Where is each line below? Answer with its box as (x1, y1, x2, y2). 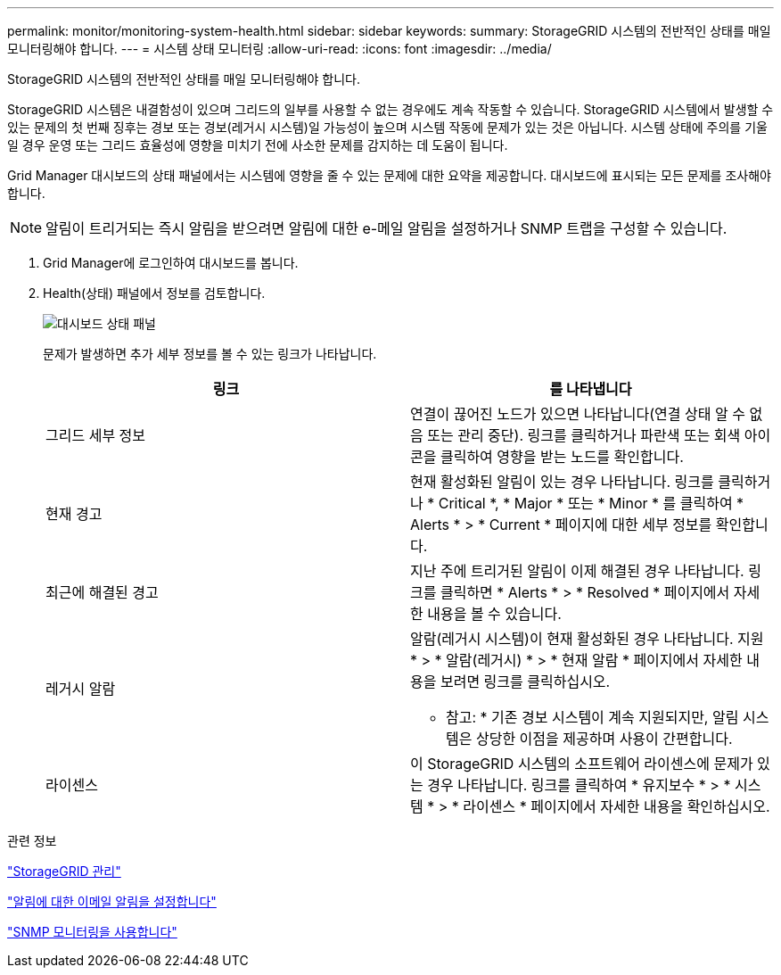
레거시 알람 (45, 680, 116, 698)
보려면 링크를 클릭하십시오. (440, 673, 611, 690)
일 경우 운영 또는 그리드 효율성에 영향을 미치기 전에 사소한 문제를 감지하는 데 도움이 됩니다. (7, 137, 508, 153)
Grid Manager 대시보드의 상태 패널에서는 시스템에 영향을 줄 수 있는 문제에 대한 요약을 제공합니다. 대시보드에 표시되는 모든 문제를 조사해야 (7, 168, 771, 183)
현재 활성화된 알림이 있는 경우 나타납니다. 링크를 (410, 473, 714, 491)
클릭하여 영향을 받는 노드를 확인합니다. (440, 448, 684, 466)
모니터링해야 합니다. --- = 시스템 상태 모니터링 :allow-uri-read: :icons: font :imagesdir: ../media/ (7, 41, 552, 56)
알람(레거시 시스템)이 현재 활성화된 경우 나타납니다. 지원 (410, 630, 764, 648)
